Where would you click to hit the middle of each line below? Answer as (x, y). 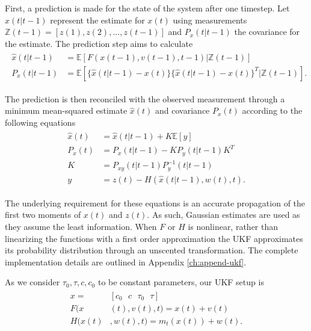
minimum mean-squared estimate (66, 110)
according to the (272, 110)
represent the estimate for (97, 20)
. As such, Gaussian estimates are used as (223, 215)
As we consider (32, 282)
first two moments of (43, 215)
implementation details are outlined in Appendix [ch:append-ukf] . (126, 261)
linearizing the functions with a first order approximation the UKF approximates (154, 238)
